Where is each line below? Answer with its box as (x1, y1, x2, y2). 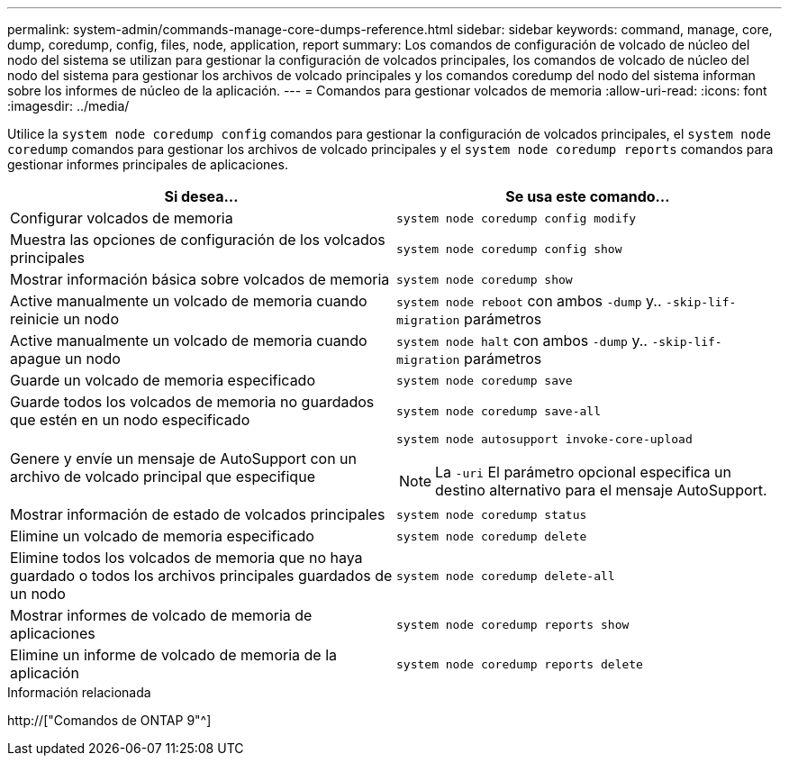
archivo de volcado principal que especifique (10, 467, 315, 486)
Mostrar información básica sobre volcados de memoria (10, 270, 390, 288)
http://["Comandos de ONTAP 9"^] (7, 713, 212, 728)
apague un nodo (10, 350, 121, 368)
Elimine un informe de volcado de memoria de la (10, 646, 337, 664)
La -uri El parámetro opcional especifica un (435, 463, 731, 481)
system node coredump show (396, 272, 573, 286)
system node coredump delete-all (396, 568, 615, 583)
